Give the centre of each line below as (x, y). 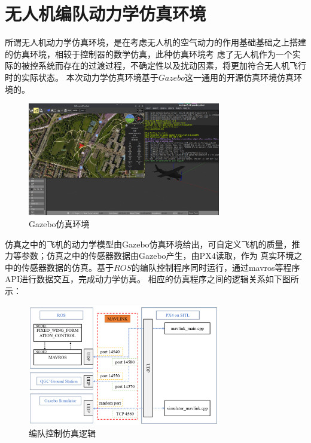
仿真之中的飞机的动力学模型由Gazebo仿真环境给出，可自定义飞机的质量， (148, 244)
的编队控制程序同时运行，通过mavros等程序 (216, 267)
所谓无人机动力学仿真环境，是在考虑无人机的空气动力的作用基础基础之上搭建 (155, 42)
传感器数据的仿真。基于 (67, 267)
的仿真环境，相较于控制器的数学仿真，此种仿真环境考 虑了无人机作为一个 (149, 54)
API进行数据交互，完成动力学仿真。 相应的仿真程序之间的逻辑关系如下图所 (152, 279)
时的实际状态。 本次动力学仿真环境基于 (82, 77)
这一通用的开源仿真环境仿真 (239, 77)
